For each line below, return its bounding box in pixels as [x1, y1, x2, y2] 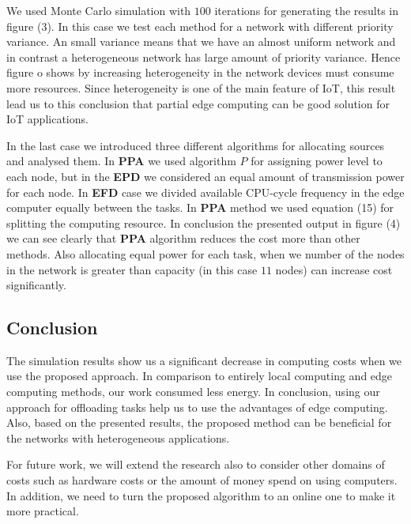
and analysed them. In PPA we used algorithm [6, 153, 236, 169]
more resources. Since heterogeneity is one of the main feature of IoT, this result [6, 79, 396, 96]
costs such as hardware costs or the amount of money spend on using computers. [6, 472, 398, 488]
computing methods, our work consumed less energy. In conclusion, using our [6, 383, 380, 400]
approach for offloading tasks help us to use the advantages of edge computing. [6, 398, 388, 415]
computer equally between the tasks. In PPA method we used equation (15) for [6, 199, 394, 216]
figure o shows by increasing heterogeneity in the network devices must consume [6, 64, 394, 81]
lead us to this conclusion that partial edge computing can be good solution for [6, 95, 390, 111]
